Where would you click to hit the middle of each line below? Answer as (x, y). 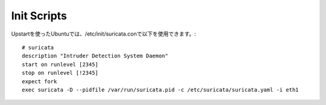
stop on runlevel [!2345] (60, 73)
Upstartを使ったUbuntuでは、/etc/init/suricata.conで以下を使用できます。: (104, 34)
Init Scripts (39, 16)
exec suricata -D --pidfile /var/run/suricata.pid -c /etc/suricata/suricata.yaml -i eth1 (160, 90)
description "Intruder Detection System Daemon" (95, 56)
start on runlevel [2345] (60, 64)
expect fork (40, 81)
